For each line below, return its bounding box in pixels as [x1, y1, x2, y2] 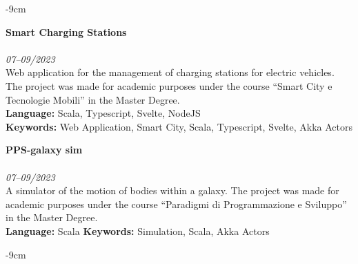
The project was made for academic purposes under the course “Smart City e [6, 78, 332, 93]
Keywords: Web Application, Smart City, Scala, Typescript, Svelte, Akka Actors [6, 119, 352, 133]
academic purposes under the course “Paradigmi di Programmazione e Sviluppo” [6, 196, 347, 211]
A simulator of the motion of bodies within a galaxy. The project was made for [6, 183, 339, 198]
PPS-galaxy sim [6, 142, 83, 157]
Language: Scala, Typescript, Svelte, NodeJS [6, 106, 201, 120]
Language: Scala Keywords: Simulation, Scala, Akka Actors [6, 223, 270, 238]
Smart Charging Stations [6, 24, 127, 39]
